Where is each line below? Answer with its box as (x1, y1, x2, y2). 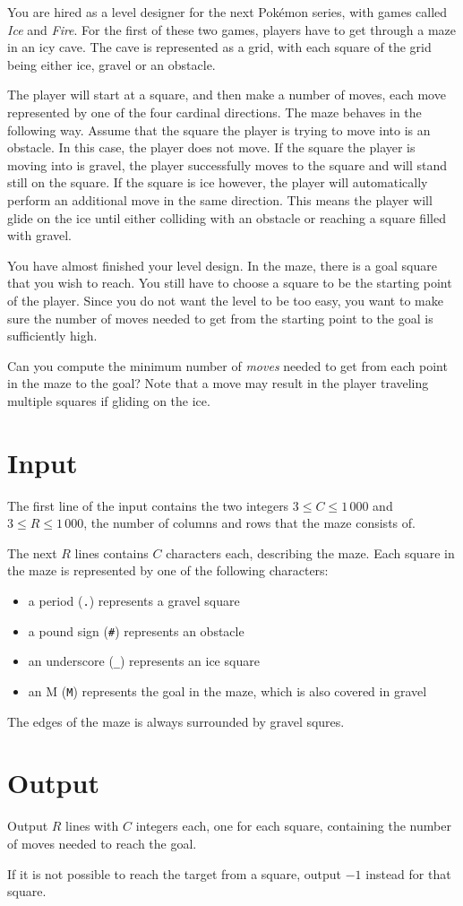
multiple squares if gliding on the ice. (7, 391, 210, 410)
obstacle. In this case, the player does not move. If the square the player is (7, 138, 416, 157)
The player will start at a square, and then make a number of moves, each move (7, 85, 446, 104)
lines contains (74, 543, 149, 562)
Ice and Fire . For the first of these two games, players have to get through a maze (7, 20, 456, 39)
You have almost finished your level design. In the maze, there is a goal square (7, 255, 437, 274)
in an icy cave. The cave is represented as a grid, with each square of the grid (7, 38, 432, 56)
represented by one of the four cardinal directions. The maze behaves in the (7, 102, 422, 121)
